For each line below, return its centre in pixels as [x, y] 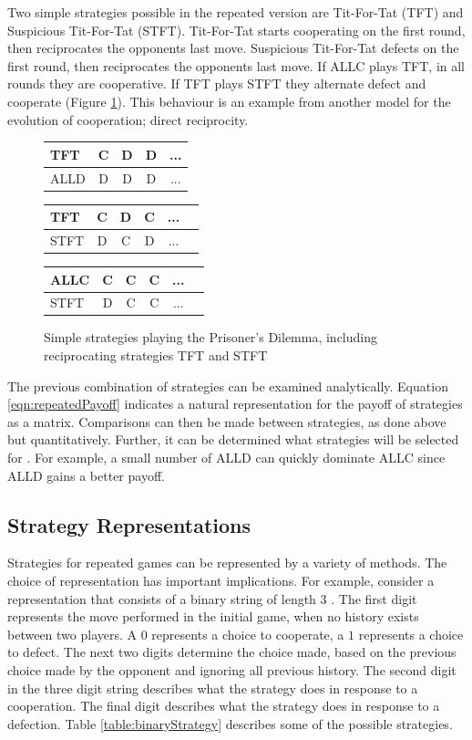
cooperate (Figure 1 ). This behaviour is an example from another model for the [229, 101]
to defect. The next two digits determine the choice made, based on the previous [232, 652]
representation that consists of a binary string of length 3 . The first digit [212, 598]
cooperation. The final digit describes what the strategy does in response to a [224, 706]
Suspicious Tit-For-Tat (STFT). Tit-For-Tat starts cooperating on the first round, [236, 30]
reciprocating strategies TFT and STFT [156, 355]
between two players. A [72, 634]
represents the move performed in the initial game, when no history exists [213, 616]
